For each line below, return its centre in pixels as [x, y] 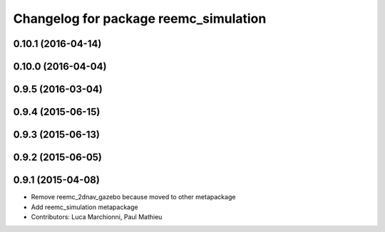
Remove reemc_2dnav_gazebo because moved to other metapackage [133, 197]
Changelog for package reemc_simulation [140, 19]
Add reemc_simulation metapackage [84, 207]
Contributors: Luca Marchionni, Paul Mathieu [97, 216]
